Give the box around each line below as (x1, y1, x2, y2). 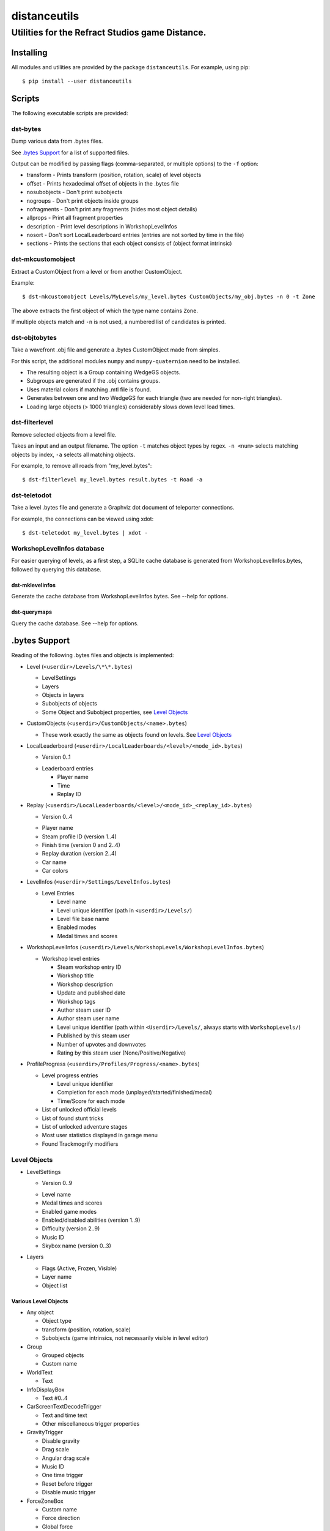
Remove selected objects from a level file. (11, 431, 117, 438)
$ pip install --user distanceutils (22, 78, 132, 85)
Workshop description (57, 980, 113, 988)
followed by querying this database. (11, 565, 102, 573)
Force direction (42, 1514, 81, 1522)
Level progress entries (42, 1072, 98, 1079)
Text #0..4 (42, 1394, 68, 1402)
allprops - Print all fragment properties (26, 214, 123, 222)
